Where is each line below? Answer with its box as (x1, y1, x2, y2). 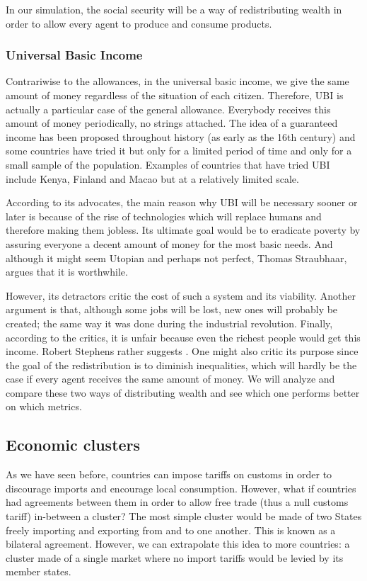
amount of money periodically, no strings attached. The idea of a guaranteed (6, 115, 338, 130)
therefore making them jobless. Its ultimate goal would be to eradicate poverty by (6, 222, 361, 237)
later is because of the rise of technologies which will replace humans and (6, 208, 322, 223)
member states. (6, 564, 71, 579)
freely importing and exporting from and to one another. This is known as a (6, 522, 336, 537)
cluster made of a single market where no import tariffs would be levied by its (6, 550, 344, 565)
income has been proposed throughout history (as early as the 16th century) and (6, 129, 356, 144)
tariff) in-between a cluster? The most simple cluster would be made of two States (6, 509, 362, 524)
